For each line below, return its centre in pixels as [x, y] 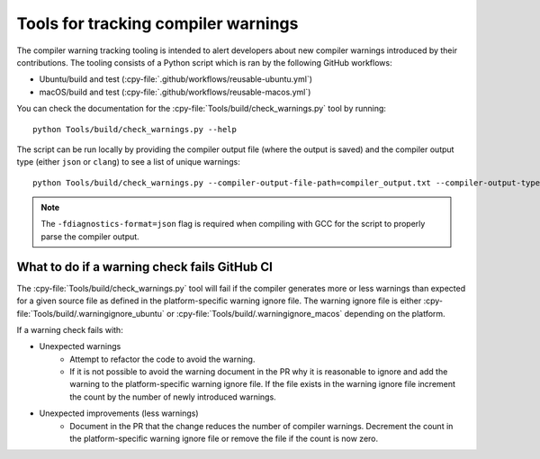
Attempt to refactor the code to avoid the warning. [162, 359]
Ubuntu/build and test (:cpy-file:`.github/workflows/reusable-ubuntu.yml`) [176, 79]
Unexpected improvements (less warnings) [119, 413]
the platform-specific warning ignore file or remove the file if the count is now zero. [224, 439]
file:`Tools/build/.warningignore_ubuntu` [91, 313]
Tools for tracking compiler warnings [157, 23]
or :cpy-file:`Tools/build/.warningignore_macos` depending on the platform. [306, 313]
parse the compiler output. [90, 236]
